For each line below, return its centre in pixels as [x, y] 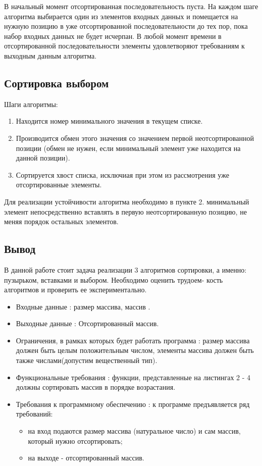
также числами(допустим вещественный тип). [87, 360]
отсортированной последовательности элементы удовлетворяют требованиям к [124, 46]
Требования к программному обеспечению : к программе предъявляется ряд [133, 404]
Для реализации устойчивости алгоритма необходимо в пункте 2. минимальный [127, 201]
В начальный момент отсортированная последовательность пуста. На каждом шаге [131, 6]
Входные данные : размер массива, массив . [83, 306]
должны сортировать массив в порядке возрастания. [96, 387]
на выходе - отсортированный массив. [86, 458]
